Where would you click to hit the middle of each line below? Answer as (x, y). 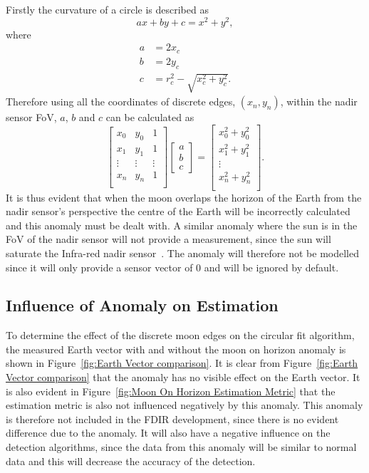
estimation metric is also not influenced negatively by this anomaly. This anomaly (184, 405)
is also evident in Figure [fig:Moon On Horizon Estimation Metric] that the (171, 391)
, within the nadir (319, 102)
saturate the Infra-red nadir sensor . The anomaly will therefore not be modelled (182, 253)
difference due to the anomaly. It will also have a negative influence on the (168, 433)
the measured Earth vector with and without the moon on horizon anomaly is (176, 349)
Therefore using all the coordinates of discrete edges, (121, 102)
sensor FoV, (31, 117)
